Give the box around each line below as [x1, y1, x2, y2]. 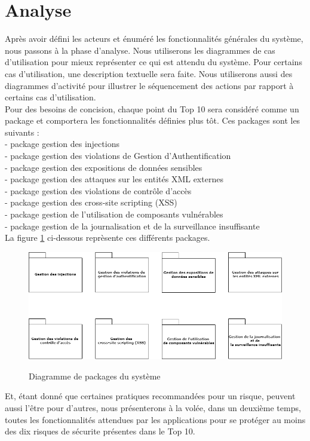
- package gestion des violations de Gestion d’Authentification [5, 149, 231, 162]
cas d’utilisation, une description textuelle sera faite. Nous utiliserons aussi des [5, 67, 293, 79]
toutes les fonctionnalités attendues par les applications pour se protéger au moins [5, 413, 306, 425]
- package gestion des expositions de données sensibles [5, 161, 202, 173]
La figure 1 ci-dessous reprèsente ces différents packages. [5, 231, 210, 244]
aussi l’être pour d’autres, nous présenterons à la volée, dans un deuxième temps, [5, 401, 301, 414]
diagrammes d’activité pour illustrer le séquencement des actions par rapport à [5, 79, 294, 91]
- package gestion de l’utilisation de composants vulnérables [5, 208, 223, 220]
